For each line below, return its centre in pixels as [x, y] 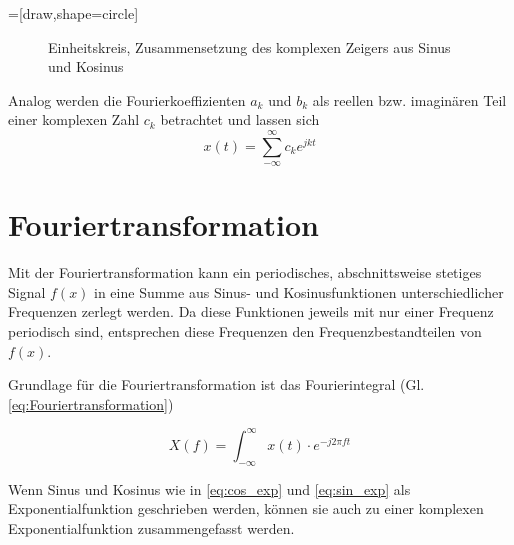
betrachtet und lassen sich [240, 119]
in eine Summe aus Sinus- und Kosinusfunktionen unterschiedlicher [299, 291]
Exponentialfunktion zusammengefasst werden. [151, 527]
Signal [27, 291]
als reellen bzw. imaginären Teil [409, 99]
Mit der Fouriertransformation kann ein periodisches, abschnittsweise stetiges [245, 272]
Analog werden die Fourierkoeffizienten [127, 99]
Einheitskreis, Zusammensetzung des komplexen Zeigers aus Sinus [249, 46]
